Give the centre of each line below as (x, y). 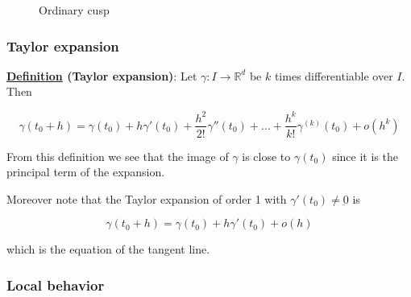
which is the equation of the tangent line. (108, 249)
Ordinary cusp (74, 10)
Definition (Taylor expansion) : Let (102, 75)
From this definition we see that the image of (118, 156)
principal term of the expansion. (86, 172)
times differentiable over (334, 75)
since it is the (365, 156)
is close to (266, 156)
